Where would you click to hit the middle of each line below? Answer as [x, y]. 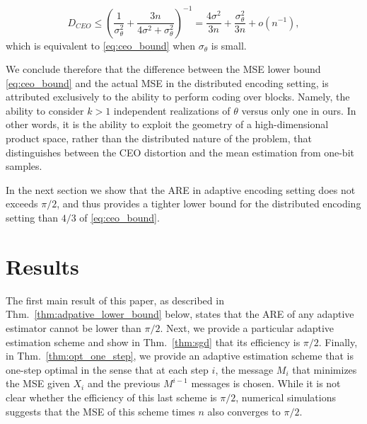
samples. [24, 166]
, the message [244, 369]
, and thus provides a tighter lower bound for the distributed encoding [209, 204]
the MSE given [38, 383]
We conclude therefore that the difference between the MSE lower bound [163, 69]
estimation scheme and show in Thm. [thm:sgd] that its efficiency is [153, 342]
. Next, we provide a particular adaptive [247, 327]
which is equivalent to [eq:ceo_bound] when [101, 45]
